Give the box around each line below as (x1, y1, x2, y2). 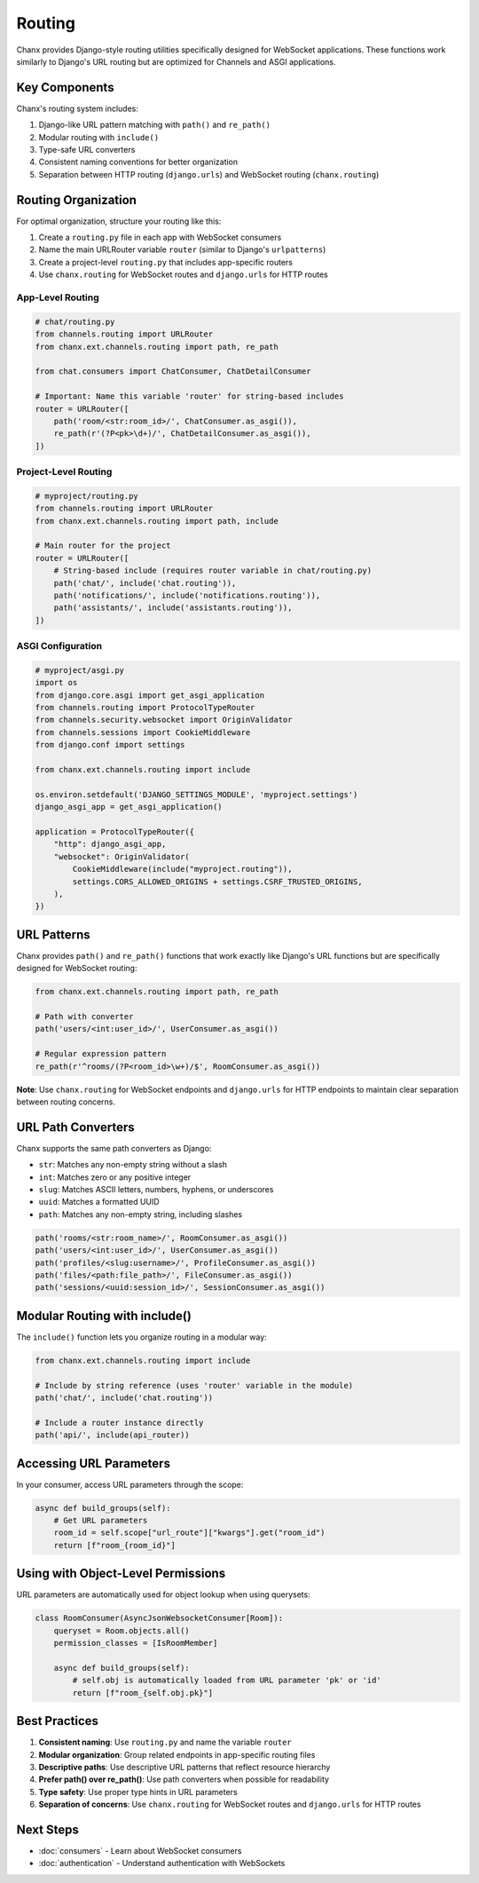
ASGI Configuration (16, 640, 102, 653)
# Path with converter (35, 1011, 134, 1021)
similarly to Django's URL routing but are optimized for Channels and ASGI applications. (16, 56, 336, 67)
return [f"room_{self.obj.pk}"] (72, 1688, 213, 1697)
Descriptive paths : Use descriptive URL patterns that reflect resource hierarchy (38, 1761, 331, 1772)
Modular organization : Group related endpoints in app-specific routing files (38, 1749, 316, 1760)
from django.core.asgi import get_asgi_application (35, 690, 265, 700)
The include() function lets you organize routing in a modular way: (16, 1332, 268, 1342)
